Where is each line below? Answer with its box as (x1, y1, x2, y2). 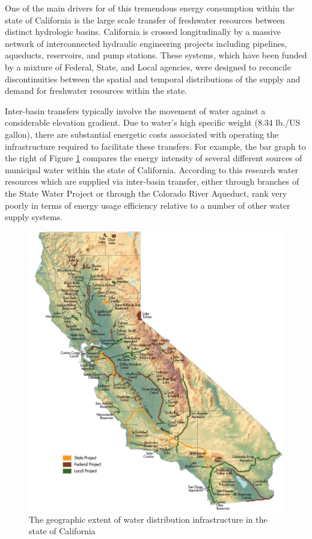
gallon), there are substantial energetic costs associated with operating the (5, 128, 279, 140)
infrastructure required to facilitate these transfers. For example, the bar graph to (5, 140, 306, 152)
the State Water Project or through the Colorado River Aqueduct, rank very (5, 186, 287, 199)
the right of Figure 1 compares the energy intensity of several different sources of (5, 152, 302, 164)
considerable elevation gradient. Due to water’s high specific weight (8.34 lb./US (5, 116, 301, 129)
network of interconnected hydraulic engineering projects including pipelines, (5, 37, 287, 49)
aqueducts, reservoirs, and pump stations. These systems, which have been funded (5, 49, 307, 61)
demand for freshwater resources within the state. (5, 84, 188, 97)
